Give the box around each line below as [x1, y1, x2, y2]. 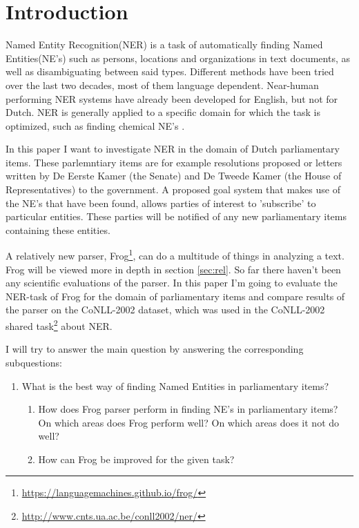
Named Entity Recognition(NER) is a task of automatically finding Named [6, 37, 323, 52]
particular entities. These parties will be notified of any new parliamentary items [6, 209, 347, 224]
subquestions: [6, 355, 62, 369]
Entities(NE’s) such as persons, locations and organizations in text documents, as [6, 50, 351, 65]
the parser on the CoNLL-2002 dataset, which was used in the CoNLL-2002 [6, 302, 325, 317]
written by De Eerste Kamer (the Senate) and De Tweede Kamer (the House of [6, 168, 342, 183]
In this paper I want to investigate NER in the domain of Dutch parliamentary [6, 141, 340, 156]
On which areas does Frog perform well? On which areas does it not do [38, 415, 340, 429]
